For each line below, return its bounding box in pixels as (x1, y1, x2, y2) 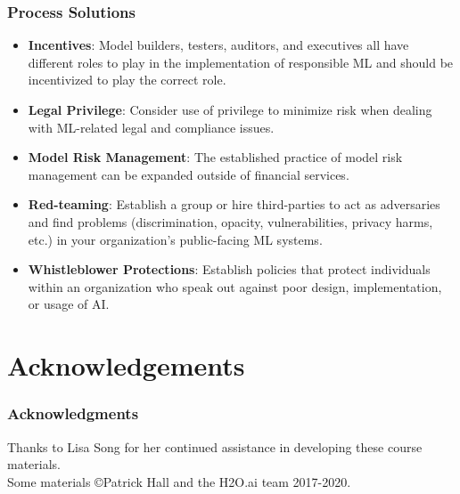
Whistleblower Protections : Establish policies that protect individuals (28, 260, 431, 279)
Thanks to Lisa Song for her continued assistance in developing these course (7, 437, 423, 456)
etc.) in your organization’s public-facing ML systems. (28, 230, 323, 248)
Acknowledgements (7, 347, 245, 384)
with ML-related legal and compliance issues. (28, 117, 275, 136)
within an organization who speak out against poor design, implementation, (28, 277, 442, 296)
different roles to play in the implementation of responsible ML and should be (28, 53, 454, 71)
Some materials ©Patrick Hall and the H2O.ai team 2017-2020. (7, 472, 351, 490)
